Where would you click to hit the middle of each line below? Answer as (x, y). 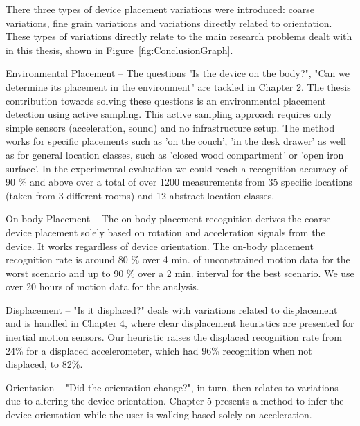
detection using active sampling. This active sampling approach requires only (169, 114)
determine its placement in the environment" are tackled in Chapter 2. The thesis (178, 86)
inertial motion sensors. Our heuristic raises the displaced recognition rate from (174, 337)
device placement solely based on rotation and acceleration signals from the (165, 232)
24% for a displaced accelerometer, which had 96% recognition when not (159, 350)
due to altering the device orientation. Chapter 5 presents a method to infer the (175, 401)
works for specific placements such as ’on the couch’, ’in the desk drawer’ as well (176, 141)
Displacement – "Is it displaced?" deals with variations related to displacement (172, 309)
